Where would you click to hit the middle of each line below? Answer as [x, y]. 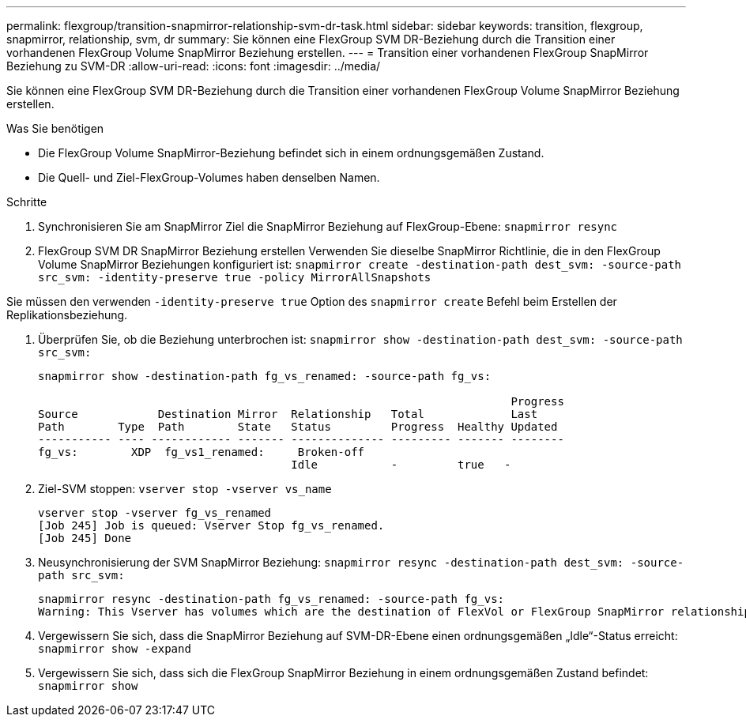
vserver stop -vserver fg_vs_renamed [155, 513]
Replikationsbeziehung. [67, 315]
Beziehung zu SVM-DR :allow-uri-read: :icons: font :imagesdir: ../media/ [194, 66]
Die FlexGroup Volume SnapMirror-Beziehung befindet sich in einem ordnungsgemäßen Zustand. [291, 153]
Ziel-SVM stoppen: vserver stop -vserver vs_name [185, 489]
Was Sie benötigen [55, 128]
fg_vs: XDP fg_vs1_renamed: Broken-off [202, 452]
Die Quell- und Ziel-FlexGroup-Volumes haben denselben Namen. [209, 177]
